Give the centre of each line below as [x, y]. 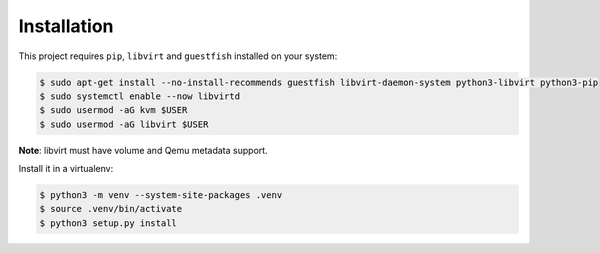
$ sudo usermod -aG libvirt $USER [124, 124]
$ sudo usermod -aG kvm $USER [113, 110]
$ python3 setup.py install [108, 223]
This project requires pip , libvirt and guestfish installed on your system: [178, 56]
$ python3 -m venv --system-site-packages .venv [161, 195]
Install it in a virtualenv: [66, 169]
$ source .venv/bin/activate [111, 209]
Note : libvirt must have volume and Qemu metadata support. [143, 150]
